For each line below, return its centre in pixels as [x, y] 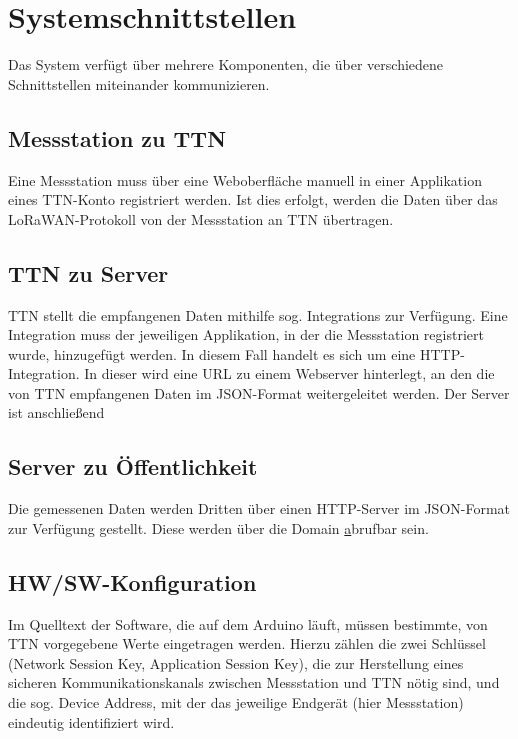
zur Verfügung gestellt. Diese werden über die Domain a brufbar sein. [218, 527]
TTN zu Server [88, 272]
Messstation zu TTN [117, 137]
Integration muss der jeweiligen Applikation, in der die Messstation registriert [246, 334]
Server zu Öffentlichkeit [133, 466]
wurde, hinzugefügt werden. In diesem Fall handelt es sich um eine [212, 353]
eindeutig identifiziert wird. [91, 721]
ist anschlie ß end [56, 412]
